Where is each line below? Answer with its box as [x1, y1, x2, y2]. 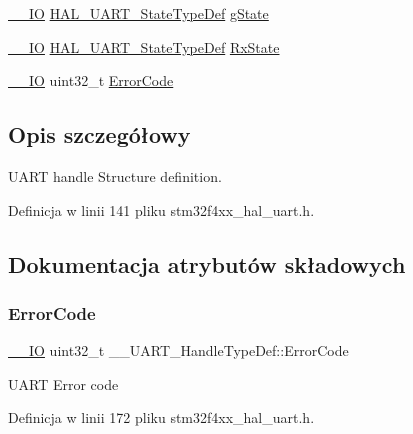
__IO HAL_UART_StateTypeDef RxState [8, 36, 280, 57]
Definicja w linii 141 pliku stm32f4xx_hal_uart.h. [8, 199, 315, 220]
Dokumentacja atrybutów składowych [8, 248, 406, 279]
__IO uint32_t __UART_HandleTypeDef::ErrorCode [8, 340, 349, 361]
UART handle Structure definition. [8, 165, 222, 186]
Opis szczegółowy [8, 119, 191, 150]
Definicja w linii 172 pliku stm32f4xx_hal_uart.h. [8, 407, 315, 428]
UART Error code [8, 373, 119, 394]
